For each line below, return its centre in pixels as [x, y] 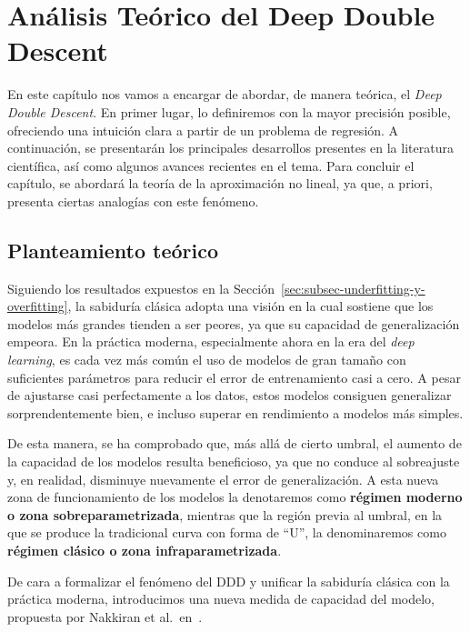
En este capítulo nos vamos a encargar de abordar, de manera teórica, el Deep [225, 94]
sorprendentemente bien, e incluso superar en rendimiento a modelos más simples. [235, 412]
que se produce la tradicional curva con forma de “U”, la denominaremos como [227, 532]
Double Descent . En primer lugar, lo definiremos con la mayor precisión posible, [229, 111]
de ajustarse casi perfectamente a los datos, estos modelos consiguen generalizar [230, 395]
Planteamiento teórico [113, 250]
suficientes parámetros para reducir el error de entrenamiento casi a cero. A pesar [234, 377]
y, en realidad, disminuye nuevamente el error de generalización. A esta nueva [223, 479]
